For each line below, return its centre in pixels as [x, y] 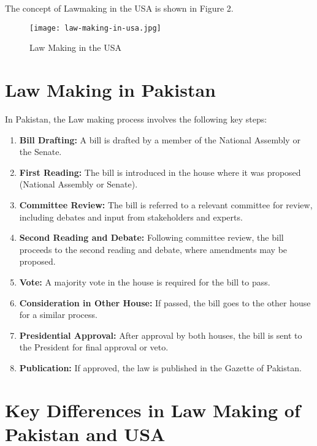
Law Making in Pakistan [111, 90]
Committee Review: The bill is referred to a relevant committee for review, [166, 204]
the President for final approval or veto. [94, 347]
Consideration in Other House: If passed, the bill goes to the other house [165, 302]
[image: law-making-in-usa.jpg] [95, 28]
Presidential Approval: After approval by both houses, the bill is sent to [161, 335]
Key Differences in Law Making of [153, 410]
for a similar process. [58, 315]
